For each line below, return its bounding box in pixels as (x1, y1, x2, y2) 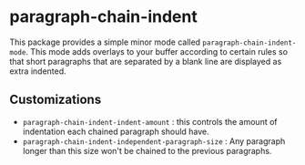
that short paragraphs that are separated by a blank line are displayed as (9, 56, 282, 67)
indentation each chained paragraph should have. (22, 126, 209, 137)
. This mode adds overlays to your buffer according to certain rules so (25, 46, 289, 57)
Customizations (9, 92, 102, 108)
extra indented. (9, 66, 66, 77)
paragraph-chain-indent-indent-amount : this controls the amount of (22, 116, 278, 127)
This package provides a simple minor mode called (9, 36, 201, 47)
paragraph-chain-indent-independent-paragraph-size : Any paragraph (22, 135, 286, 147)
